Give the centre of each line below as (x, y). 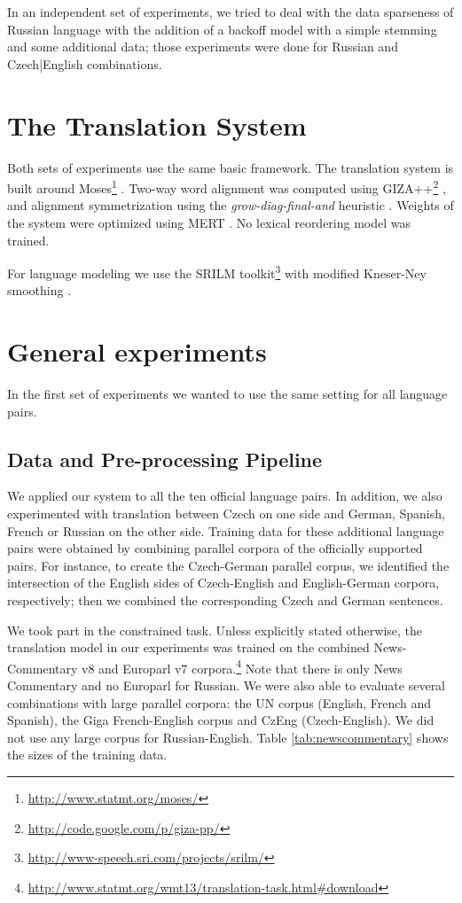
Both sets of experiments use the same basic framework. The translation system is (231, 167)
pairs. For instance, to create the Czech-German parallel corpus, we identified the (228, 565)
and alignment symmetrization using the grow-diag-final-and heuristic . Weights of (231, 205)
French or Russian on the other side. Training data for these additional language (226, 530)
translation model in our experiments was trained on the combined (188, 647)
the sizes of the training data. (87, 755)
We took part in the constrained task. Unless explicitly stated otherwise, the (215, 630)
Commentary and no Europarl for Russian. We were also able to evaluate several (227, 685)
